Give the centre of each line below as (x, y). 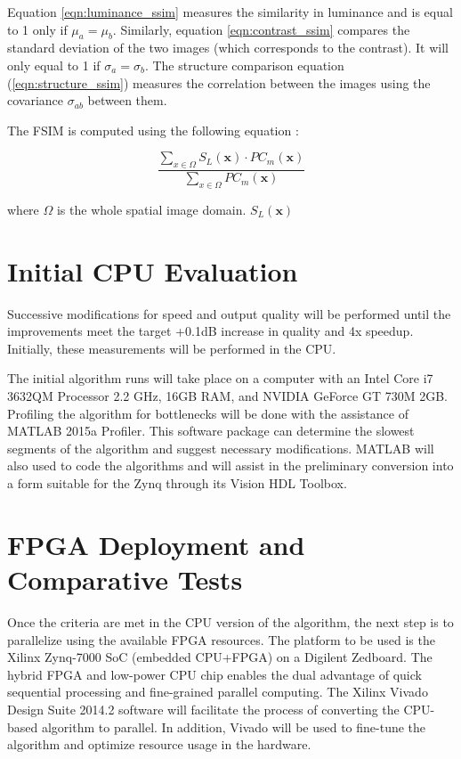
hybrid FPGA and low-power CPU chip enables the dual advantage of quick (214, 674)
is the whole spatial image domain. (151, 209)
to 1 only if (37, 29)
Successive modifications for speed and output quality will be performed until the (229, 313)
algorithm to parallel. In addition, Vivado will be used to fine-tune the (234, 726)
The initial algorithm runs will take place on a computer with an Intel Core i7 (220, 378)
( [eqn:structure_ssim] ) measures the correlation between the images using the (219, 82)
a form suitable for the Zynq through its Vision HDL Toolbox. (177, 483)
